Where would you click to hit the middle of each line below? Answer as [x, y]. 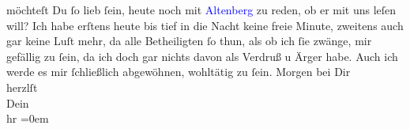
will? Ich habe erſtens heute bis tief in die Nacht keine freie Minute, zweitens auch [205, 25]
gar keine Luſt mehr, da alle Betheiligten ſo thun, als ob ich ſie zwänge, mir [189, 41]
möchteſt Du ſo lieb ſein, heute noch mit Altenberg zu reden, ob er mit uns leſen [201, 9]
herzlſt [22, 87]
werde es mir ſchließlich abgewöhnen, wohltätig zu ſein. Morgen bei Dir [179, 72]
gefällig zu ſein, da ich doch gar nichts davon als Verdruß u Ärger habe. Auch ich [202, 56]
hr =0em [28, 118]
